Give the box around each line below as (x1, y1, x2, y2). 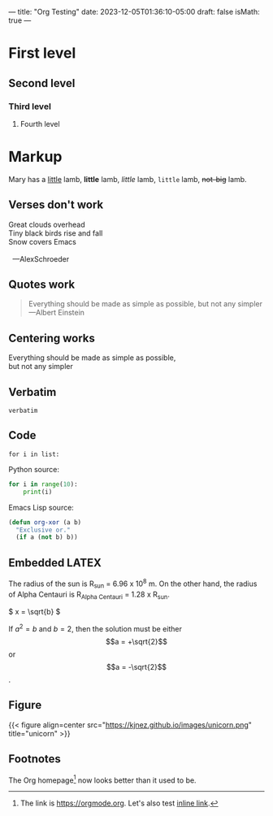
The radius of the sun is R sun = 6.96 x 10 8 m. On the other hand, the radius (8, 577, 258, 590)
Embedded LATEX (8, 556, 102, 570)
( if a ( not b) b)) (15, 533, 79, 541)
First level (8, 44, 76, 63)
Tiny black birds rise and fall (8, 228, 103, 238)
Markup (8, 148, 63, 166)
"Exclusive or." (15, 526, 71, 534)
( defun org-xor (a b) (8, 518, 82, 527)
